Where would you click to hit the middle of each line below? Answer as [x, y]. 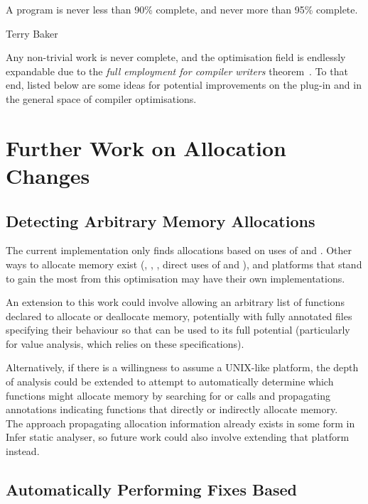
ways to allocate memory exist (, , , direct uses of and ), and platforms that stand [184, 264]
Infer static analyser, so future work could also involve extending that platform [178, 437]
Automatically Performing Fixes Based [151, 489]
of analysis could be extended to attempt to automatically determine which [170, 382]
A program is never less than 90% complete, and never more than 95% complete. [182, 9]
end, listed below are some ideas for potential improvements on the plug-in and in [184, 85]
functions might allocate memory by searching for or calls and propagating [168, 395]
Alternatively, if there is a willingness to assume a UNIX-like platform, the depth [182, 367]
